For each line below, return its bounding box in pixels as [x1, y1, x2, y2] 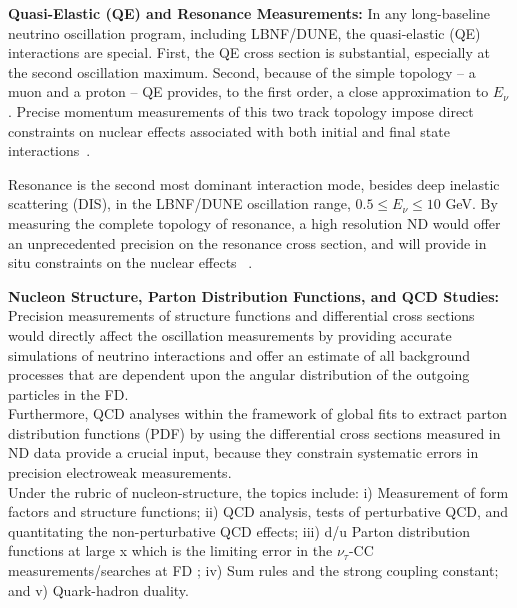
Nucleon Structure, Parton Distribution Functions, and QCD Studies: [8, 285, 500, 306]
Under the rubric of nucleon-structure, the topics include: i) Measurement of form [8, 481, 509, 502]
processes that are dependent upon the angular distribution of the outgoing [8, 364, 470, 385]
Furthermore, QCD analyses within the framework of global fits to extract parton [8, 403, 508, 424]
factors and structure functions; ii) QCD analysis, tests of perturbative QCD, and [8, 501, 509, 522]
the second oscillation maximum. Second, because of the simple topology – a [8, 61, 476, 82]
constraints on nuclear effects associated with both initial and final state [8, 120, 450, 141]
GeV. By [445, 193, 498, 214]
